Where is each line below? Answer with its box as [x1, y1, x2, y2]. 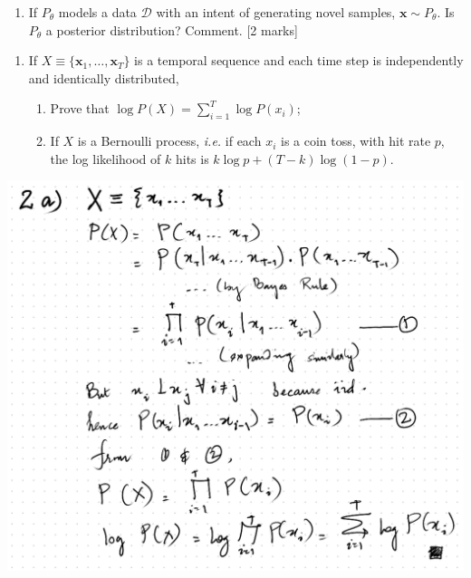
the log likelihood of [50, 149, 161, 168]
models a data [58, 3, 137, 21]
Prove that [50, 99, 110, 118]
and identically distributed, [28, 68, 179, 87]
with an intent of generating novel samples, [156, 3, 396, 21]
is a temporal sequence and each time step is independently [134, 51, 464, 70]
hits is [175, 149, 209, 168]
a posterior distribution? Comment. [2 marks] [45, 20, 298, 39]
